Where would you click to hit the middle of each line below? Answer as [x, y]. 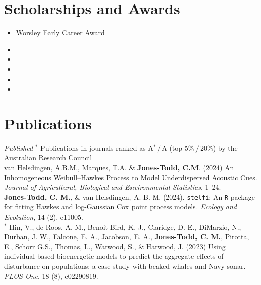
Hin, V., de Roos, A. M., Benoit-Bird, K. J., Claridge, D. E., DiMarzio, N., [125, 226]
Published [19, 147]
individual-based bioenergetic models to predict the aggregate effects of [114, 256]
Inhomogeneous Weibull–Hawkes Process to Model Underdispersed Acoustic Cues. [131, 177]
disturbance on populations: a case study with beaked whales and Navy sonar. [125, 266]
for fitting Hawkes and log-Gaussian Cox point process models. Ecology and [120, 207]
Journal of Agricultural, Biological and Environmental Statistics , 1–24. [113, 187]
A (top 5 [175, 147]
